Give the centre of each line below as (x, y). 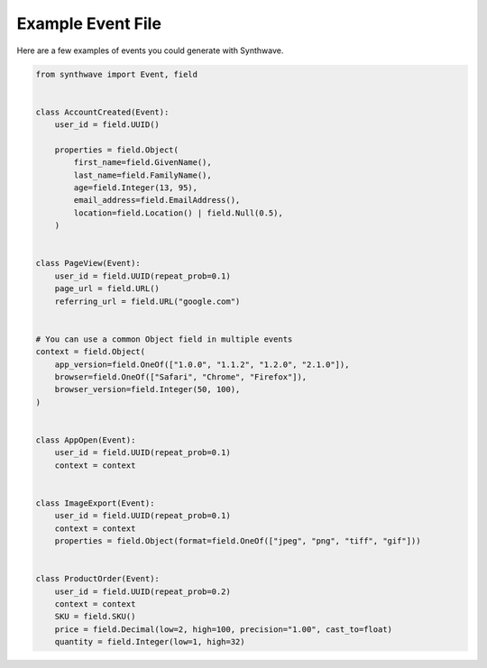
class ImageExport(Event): (95, 503)
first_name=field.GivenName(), (142, 163)
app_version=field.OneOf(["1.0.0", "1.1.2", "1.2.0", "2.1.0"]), (202, 364)
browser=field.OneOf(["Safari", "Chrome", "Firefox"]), (181, 377)
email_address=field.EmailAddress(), (157, 200)
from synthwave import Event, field (117, 74)
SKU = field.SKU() (95, 617)
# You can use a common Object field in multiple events (164, 339)
